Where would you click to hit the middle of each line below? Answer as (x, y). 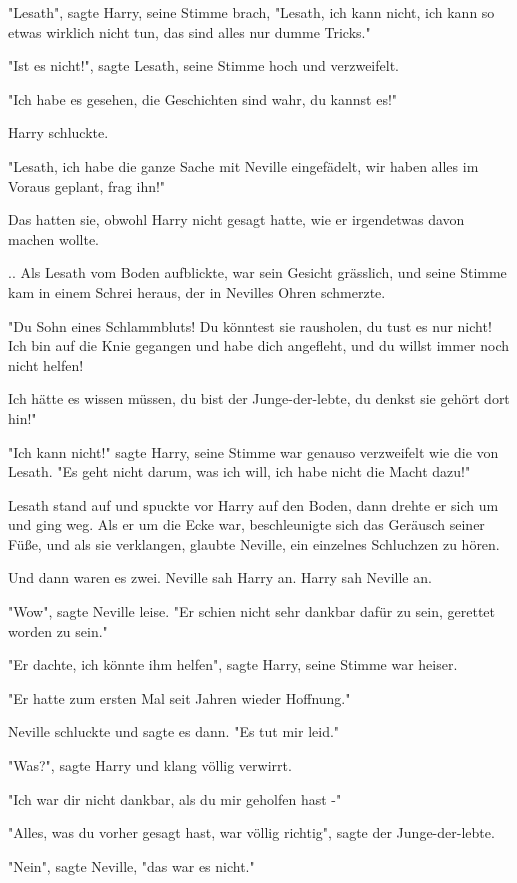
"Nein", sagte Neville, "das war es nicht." (131, 865)
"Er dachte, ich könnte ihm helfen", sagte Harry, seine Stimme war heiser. (233, 664)
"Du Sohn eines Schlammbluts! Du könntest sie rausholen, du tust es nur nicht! (250, 325)
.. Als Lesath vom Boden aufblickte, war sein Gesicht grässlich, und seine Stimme (257, 272)
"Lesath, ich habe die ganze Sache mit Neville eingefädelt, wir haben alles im (243, 165)
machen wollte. (53, 238)
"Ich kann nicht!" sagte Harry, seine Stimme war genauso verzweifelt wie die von (253, 451)
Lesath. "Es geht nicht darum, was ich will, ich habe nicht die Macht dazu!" (239, 471)
